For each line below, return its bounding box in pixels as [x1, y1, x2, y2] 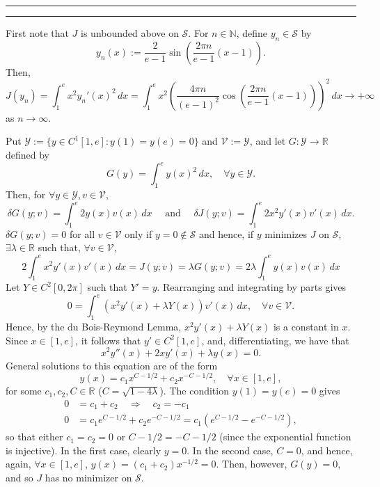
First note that [6, 26, 69, 40]
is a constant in [273, 319, 339, 334]
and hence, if [198, 226, 254, 241]
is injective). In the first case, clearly [6, 442, 161, 457]
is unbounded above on [81, 26, 179, 40]
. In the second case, [187, 442, 274, 457]
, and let [249, 134, 286, 148]
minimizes [264, 226, 308, 241]
